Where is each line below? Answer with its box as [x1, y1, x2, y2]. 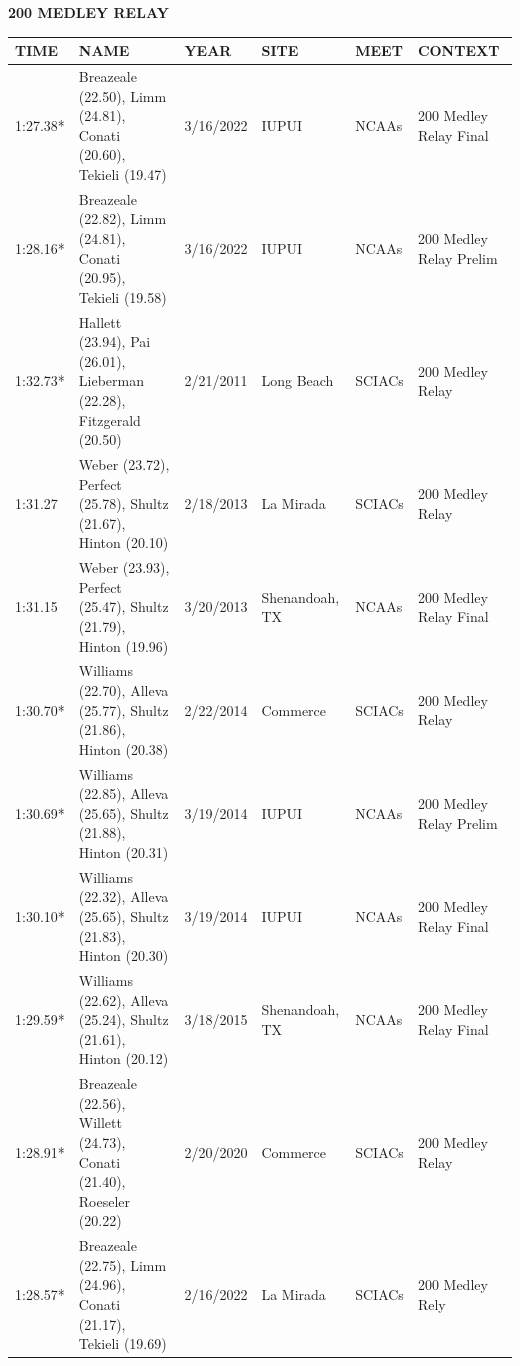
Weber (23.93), [78, 557, 170, 578]
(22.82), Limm [78, 208, 167, 229]
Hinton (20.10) [78, 532, 169, 553]
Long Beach [261, 370, 334, 391]
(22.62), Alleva [78, 989, 169, 1010]
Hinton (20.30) [78, 945, 169, 966]
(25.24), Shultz [78, 1009, 169, 1030]
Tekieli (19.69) [78, 1333, 167, 1354]
